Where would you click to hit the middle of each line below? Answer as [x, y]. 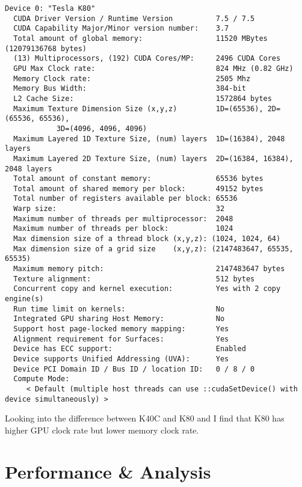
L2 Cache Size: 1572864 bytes [143, 98]
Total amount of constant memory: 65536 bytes [138, 179]
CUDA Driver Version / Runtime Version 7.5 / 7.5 [134, 18]
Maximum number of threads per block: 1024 [123, 229]
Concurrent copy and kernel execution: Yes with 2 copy [147, 289]
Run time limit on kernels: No [119, 309]
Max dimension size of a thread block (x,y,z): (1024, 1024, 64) [147, 239]
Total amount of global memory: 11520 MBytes [140, 38]
